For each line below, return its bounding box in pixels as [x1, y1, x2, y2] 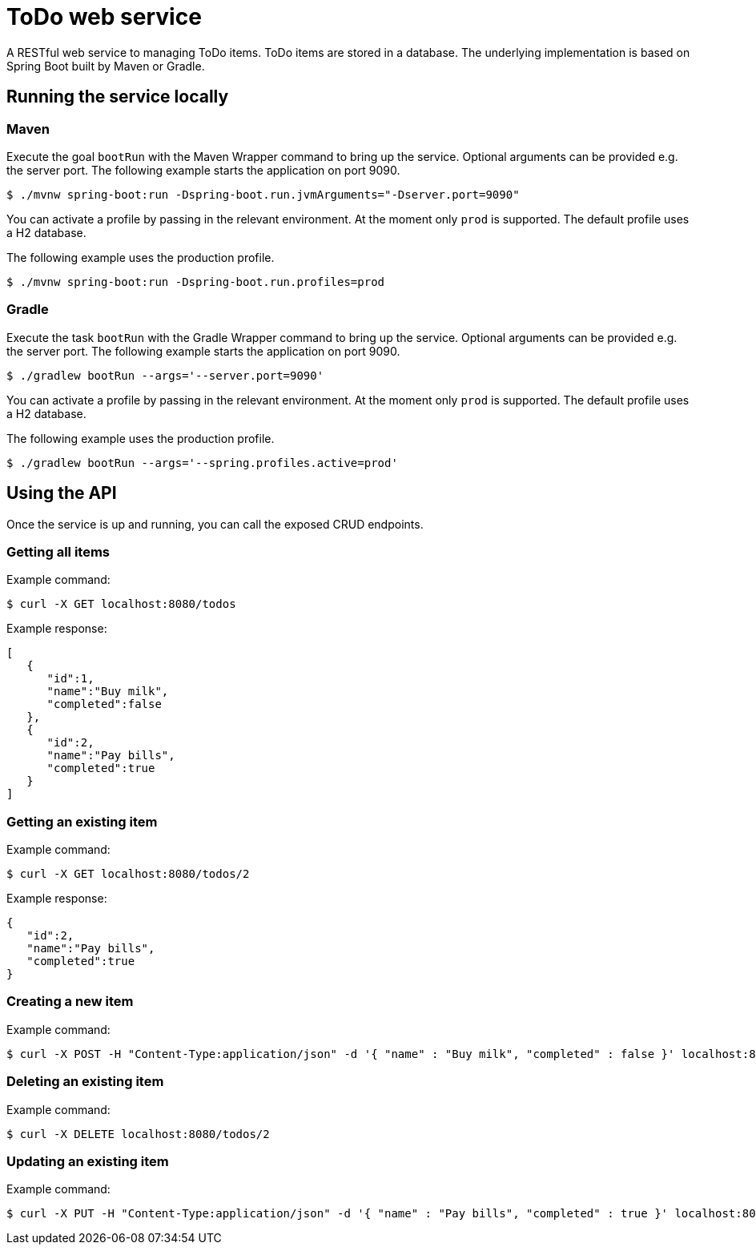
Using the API [6, 483, 117, 504]
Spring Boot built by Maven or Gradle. [6, 58, 205, 73]
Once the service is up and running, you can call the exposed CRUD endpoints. [6, 517, 424, 531]
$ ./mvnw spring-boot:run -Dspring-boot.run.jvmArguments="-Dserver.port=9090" [6, 187, 520, 201]
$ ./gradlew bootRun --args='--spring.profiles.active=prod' [6, 456, 398, 469]
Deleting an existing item [6, 1073, 164, 1090]
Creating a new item [6, 993, 134, 1010]
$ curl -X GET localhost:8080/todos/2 [6, 867, 250, 881]
